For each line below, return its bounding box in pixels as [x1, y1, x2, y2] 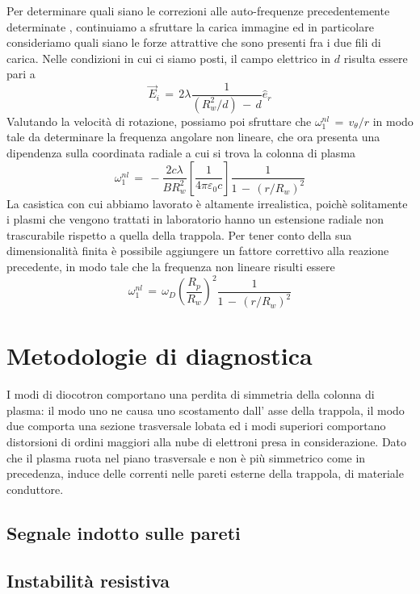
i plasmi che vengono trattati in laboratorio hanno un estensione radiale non [6, 211, 384, 228]
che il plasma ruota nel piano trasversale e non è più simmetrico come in [6, 449, 366, 466]
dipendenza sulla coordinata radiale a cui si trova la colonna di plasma [6, 144, 356, 161]
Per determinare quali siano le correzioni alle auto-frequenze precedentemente [6, 2, 390, 19]
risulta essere [343, 49, 408, 66]
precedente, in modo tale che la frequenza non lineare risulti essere [6, 258, 335, 275]
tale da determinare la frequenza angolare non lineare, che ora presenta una [6, 128, 380, 145]
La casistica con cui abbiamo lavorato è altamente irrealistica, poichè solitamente [6, 195, 408, 211]
